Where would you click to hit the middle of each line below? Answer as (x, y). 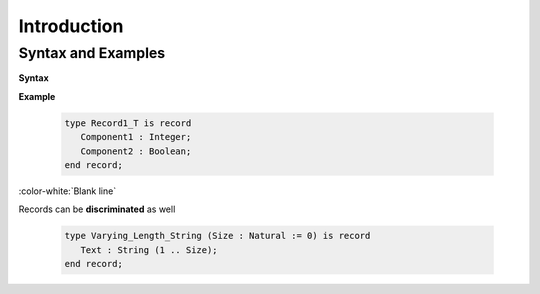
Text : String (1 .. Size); (149, 249)
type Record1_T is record (128, 123)
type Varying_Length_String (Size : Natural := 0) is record (217, 236)
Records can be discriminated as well (97, 209)
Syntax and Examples (92, 53)
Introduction (71, 26)
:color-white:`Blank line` (67, 191)
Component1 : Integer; (136, 137)
